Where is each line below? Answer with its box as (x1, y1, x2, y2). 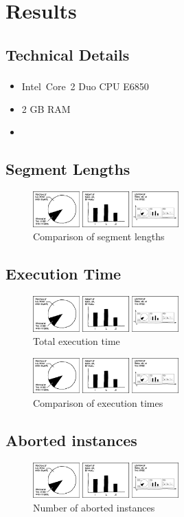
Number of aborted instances (33, 500, 155, 515)
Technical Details (5, 43, 130, 65)
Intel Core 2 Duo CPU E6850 (21, 78, 149, 93)
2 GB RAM (21, 101, 71, 116)
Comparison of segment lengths (33, 229, 165, 244)
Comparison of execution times (33, 396, 163, 410)
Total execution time (33, 334, 120, 348)
